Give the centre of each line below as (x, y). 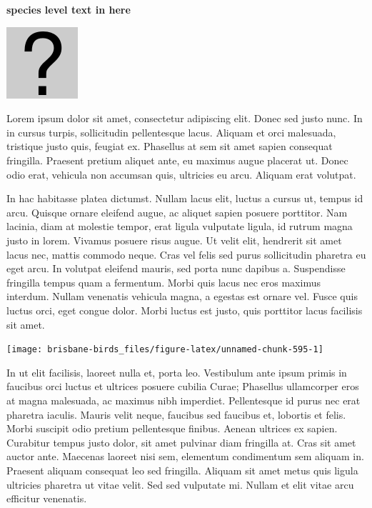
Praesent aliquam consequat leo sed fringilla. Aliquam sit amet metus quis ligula (182, 470)
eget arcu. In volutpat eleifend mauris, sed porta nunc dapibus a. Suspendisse (176, 268)
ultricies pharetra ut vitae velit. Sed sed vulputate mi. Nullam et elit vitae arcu (180, 484)
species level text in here (69, 9)
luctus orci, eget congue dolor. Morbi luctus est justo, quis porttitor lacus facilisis (185, 310)
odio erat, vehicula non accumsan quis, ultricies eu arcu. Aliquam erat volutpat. (181, 174)
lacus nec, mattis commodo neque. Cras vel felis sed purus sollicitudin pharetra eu (186, 254)
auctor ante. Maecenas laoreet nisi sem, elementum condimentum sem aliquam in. (185, 456)
